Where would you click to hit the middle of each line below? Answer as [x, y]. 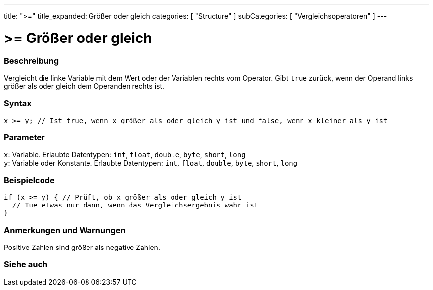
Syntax [18, 104]
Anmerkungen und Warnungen [65, 230]
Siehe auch [26, 265]
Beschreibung [32, 61]
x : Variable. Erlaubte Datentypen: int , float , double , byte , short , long [125, 155]
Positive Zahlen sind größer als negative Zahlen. [82, 247]
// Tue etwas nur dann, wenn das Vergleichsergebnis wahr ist [135, 205]
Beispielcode [29, 180]
